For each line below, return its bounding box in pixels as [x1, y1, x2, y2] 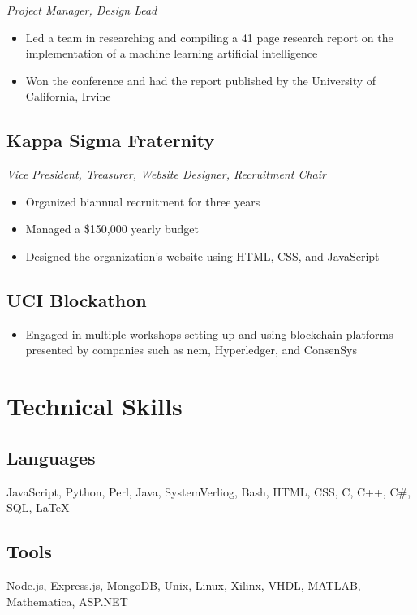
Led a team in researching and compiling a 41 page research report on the [25, 28, 393, 45]
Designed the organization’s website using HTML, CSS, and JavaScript [25, 247, 380, 264]
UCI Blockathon [6, 287, 147, 312]
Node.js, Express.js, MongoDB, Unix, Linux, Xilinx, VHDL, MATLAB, [6, 576, 361, 593]
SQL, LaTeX [6, 499, 70, 516]
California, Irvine [25, 88, 111, 105]
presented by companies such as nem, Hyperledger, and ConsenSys [25, 341, 357, 358]
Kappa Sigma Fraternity [6, 128, 215, 153]
